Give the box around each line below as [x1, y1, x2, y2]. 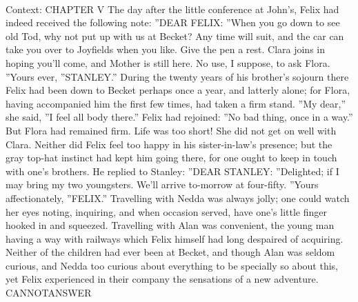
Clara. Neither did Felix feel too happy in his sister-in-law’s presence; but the [6, 137, 332, 151]
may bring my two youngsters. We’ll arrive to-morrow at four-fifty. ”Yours [6, 177, 319, 192]
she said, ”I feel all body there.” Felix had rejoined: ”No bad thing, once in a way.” [6, 110, 353, 124]
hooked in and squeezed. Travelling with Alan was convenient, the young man [6, 218, 335, 232]
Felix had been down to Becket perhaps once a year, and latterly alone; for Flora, [6, 83, 350, 97]
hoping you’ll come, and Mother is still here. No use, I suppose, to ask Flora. [6, 55, 330, 70]
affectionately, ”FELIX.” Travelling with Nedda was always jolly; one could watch [6, 190, 350, 205]
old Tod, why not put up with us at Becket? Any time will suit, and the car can [6, 28, 344, 43]
